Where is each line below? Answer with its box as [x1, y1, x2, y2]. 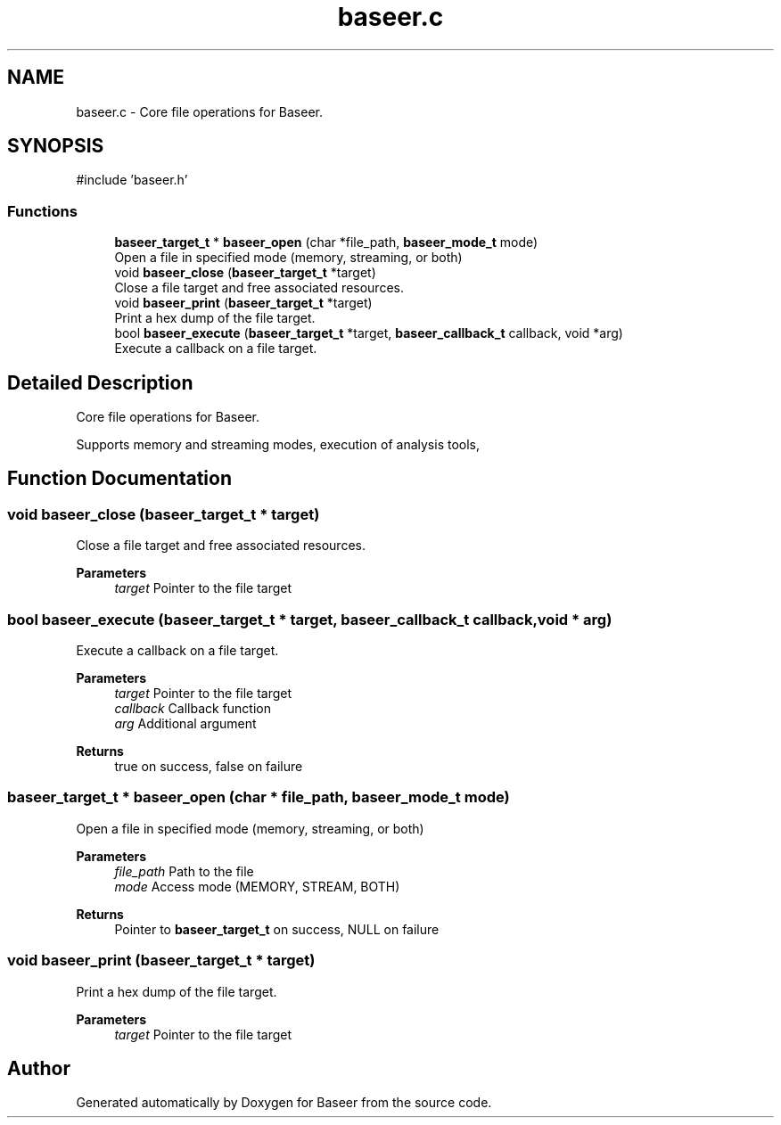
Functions [7, 201, 78, 220]
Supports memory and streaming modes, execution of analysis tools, [76, 437, 481, 453]
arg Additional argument [114, 716, 257, 731]
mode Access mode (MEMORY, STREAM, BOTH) [114, 878, 400, 894]
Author [7, 1056, 70, 1080]
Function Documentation [7, 467, 232, 490]
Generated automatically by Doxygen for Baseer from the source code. [76, 1095, 492, 1111]
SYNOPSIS [7, 135, 104, 158]
